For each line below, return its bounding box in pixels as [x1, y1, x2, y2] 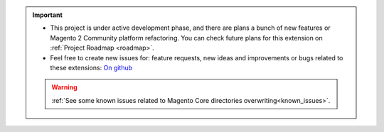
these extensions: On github [50, 63, 133, 72]
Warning [51, 83, 78, 92]
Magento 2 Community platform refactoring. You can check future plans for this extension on [50, 33, 323, 42]
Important [32, 11, 63, 19]
